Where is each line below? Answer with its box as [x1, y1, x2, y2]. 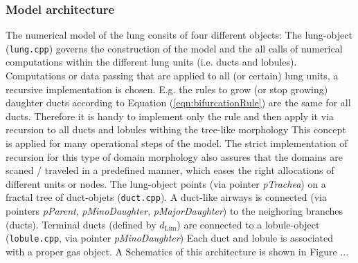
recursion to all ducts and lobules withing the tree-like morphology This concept [6, 122, 346, 137]
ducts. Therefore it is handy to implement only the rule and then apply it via [6, 108, 334, 123]
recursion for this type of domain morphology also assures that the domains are [6, 149, 343, 164]
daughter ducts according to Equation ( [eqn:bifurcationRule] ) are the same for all [6, 95, 351, 110]
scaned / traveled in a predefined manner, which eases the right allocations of [6, 163, 334, 177]
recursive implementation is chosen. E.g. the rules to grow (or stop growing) [6, 81, 328, 96]
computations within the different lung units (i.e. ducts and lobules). [6, 55, 297, 69]
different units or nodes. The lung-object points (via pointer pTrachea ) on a [6, 176, 326, 191]
